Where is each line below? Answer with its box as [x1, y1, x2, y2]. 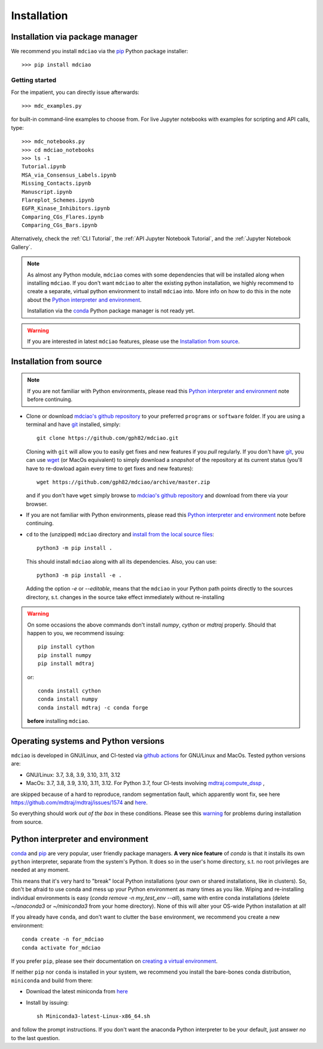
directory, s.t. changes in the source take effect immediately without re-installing [26, 593, 225, 601]
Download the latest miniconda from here [26, 988, 128, 995]
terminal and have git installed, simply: [26, 421, 121, 428]
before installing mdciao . [27, 717, 90, 725]
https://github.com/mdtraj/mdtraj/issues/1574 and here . [11, 799, 148, 806]
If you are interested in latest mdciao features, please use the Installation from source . [27, 337, 240, 345]
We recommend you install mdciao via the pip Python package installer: [11, 48, 188, 55]
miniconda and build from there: [11, 977, 93, 984]
